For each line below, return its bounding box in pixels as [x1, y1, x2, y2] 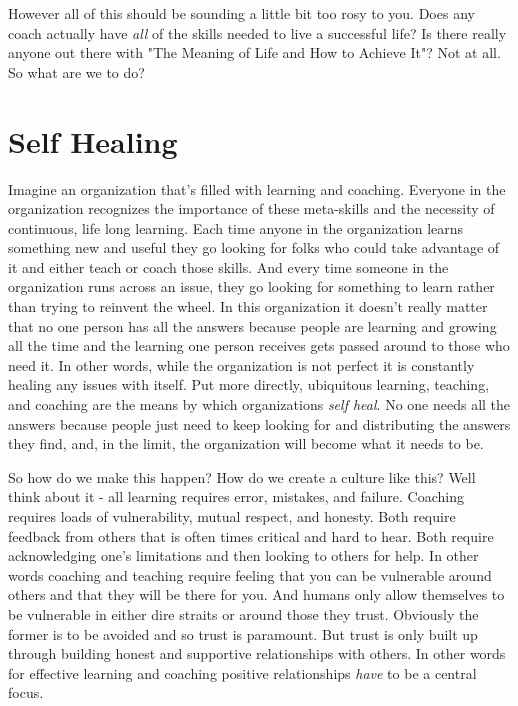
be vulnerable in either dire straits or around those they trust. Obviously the [8, 603, 479, 624]
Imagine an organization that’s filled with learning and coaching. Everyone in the [8, 178, 506, 199]
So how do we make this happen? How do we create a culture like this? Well [8, 466, 476, 487]
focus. [8, 682, 44, 703]
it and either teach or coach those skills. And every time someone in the [8, 256, 449, 277]
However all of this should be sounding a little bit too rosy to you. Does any [8, 3, 475, 23]
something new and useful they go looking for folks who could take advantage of [8, 237, 500, 258]
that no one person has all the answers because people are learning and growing [8, 315, 497, 336]
